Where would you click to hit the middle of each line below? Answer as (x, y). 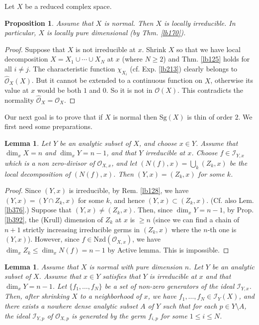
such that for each (190, 306)
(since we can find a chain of (196, 220)
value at (17, 90)
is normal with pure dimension (136, 266)
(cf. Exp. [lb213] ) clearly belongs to (184, 68)
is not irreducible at (106, 49)
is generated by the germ (109, 315)
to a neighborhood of (111, 296)
